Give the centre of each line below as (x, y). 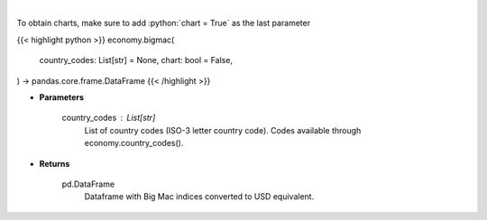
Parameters (62, 97)
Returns (55, 163)
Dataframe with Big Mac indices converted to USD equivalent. (199, 197)
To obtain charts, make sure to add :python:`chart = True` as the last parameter (164, 23)
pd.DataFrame (88, 184)
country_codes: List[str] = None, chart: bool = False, (136, 60)
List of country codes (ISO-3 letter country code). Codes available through (223, 130)
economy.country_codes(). (134, 143)
